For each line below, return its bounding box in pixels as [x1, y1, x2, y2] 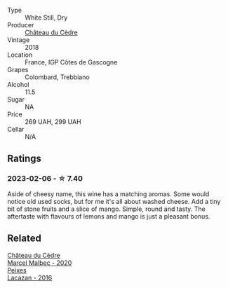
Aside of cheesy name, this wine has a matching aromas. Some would [7, 189, 210, 198]
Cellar [7, 125, 25, 133]
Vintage [7, 36, 30, 44]
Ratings [7, 153, 42, 165]
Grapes [7, 66, 29, 74]
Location [7, 50, 33, 59]
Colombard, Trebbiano [25, 73, 90, 81]
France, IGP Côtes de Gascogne [25, 58, 118, 66]
